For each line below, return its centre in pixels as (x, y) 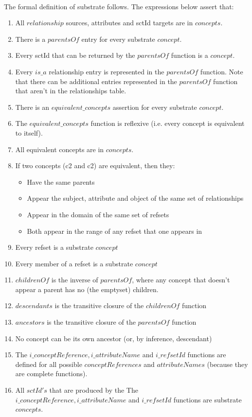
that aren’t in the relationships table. (71, 91)
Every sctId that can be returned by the (75, 55)
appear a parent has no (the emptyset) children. (87, 289)
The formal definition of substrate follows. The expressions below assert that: (119, 6)
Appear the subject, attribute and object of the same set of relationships (135, 198)
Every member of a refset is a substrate (74, 263)
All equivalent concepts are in (60, 149)
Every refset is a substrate (54, 247)
